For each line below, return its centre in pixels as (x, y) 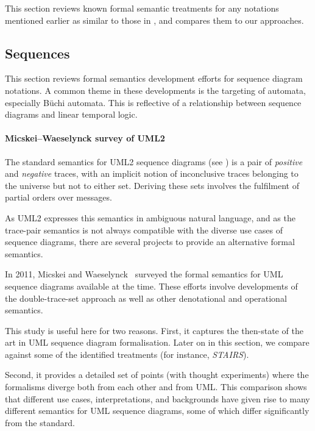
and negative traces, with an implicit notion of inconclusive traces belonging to (152, 173)
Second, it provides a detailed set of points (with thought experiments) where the (157, 375)
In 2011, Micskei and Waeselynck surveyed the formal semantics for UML (144, 274)
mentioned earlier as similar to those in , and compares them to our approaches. (154, 20)
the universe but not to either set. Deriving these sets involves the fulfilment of (152, 185)
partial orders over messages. (58, 197)
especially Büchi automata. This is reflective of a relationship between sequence (153, 102)
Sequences (37, 53)
